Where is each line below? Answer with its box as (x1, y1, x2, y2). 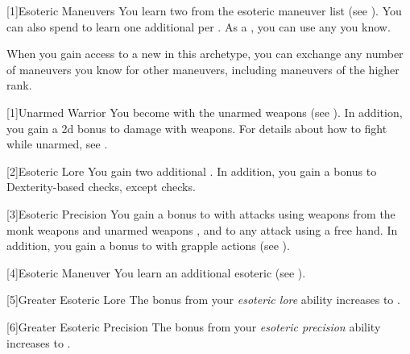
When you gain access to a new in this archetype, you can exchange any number (6, 45, 404, 62)
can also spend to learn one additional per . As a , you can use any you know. (6, 18, 391, 35)
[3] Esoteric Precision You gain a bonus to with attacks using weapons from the (6, 205, 396, 222)
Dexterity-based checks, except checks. (6, 178, 196, 195)
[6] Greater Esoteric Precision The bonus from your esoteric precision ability (6, 318, 381, 335)
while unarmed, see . (6, 135, 108, 152)
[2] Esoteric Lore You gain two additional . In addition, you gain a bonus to (6, 162, 377, 179)
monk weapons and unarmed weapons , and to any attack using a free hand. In (6, 221, 398, 238)
